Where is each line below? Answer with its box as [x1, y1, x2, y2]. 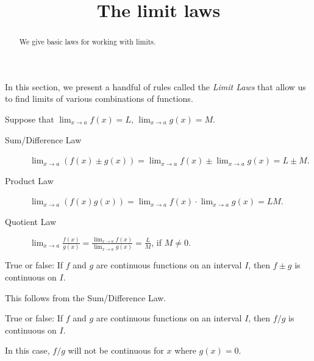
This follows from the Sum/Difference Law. [5, 291, 166, 304]
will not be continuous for [68, 344, 164, 357]
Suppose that [5, 113, 54, 126]
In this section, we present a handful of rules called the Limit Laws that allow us [5, 80, 306, 93]
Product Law [5, 174, 54, 187]
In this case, [5, 344, 50, 357]
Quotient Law [5, 215, 57, 227]
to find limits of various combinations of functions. [5, 92, 193, 105]
